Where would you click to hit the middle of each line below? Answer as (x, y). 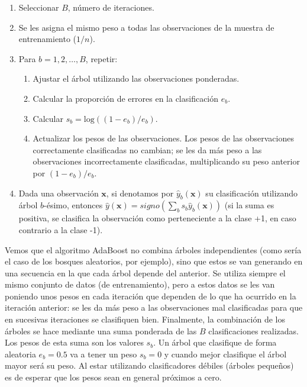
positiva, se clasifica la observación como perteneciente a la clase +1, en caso (157, 218)
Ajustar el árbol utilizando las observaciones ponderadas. (136, 78)
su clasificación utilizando (252, 193)
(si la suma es (249, 205)
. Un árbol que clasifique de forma (215, 342)
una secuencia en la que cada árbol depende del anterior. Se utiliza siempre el (145, 272)
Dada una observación (59, 193)
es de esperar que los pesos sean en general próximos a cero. (113, 377)
